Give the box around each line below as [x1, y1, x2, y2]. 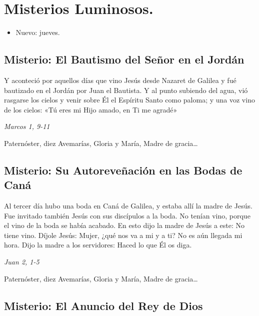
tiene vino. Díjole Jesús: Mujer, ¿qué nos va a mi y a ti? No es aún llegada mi [4, 229, 242, 240]
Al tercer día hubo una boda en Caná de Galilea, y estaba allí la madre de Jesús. [4, 200, 252, 211]
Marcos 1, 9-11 [4, 121, 50, 131]
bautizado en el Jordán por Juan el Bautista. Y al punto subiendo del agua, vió [4, 84, 248, 95]
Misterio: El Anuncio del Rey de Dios [4, 297, 203, 313]
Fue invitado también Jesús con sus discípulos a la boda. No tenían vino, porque [4, 210, 250, 220]
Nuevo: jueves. [15, 27, 60, 37]
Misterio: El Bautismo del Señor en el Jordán [4, 51, 244, 67]
